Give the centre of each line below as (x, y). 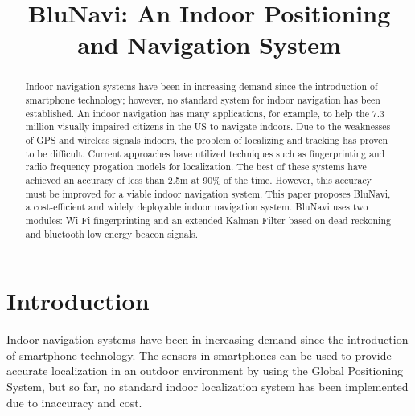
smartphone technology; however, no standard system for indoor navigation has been (203, 100)
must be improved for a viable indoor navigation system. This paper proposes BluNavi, (208, 193)
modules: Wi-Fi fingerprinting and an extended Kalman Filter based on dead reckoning (208, 220)
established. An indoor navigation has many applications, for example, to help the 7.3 (205, 113)
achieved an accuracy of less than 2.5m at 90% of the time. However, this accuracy (199, 179)
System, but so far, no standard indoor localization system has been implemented (207, 386)
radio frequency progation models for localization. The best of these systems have (196, 167)
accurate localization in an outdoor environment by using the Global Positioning (205, 371)
